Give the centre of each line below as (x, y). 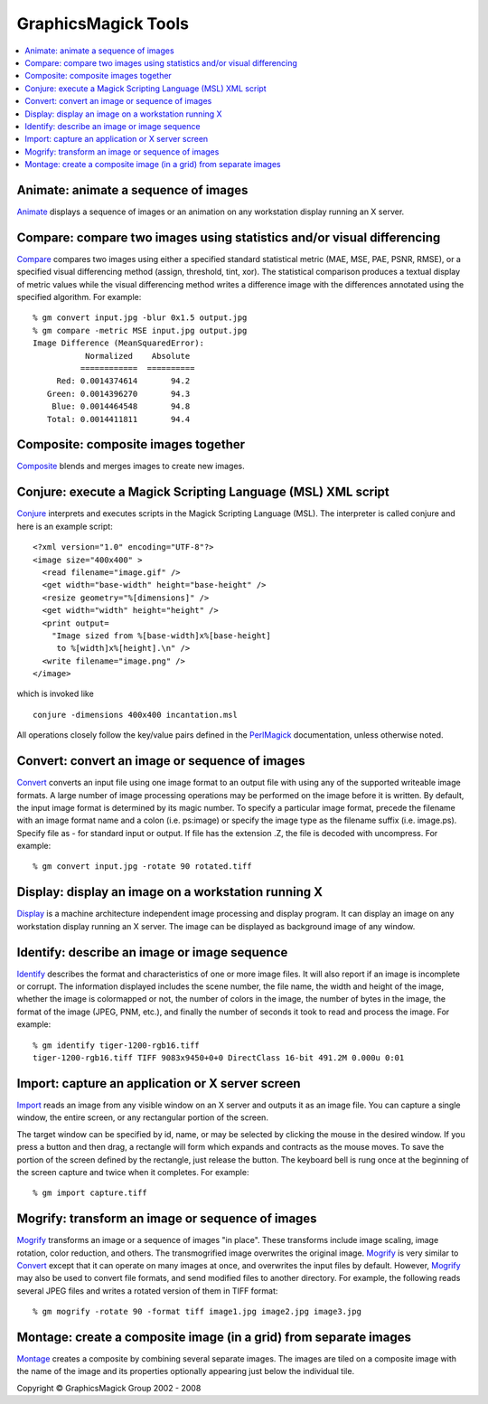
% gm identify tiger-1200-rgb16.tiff (117, 1045)
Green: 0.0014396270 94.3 (118, 394)
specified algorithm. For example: (79, 297)
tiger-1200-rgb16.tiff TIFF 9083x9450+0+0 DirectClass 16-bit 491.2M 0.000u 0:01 (219, 1058)
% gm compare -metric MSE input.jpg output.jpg (140, 330)
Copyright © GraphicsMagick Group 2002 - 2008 (109, 1388)
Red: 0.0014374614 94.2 (123, 381)
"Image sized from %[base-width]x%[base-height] (161, 636)
